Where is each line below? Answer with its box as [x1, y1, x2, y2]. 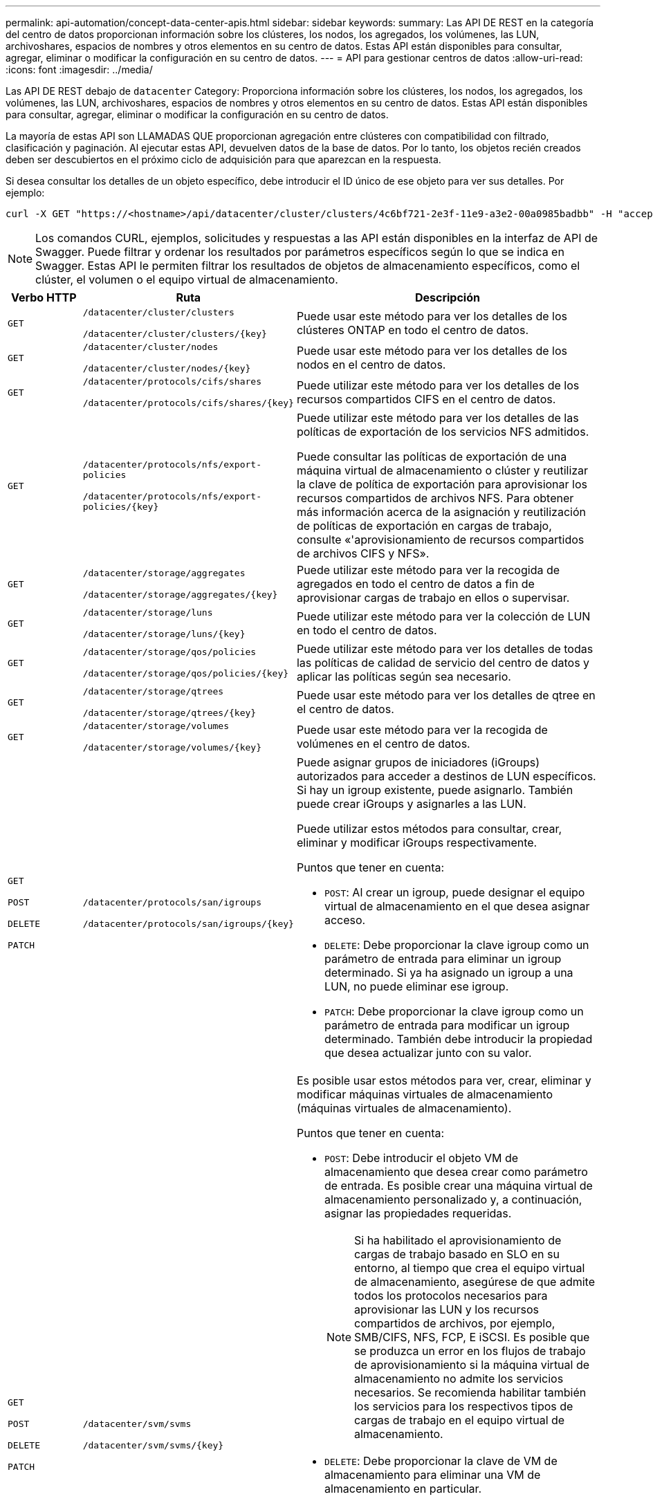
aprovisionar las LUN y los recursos [353, 1302, 539, 1316]
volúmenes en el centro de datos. [296, 737, 470, 750]
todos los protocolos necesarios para [353, 1289, 548, 1302]
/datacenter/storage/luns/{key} [82, 629, 246, 639]
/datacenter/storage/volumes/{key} [82, 742, 261, 753]
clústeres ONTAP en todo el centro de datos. [296, 323, 528, 337]
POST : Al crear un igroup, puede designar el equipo [324, 885, 585, 899]
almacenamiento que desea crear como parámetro [324, 1165, 588, 1179]
